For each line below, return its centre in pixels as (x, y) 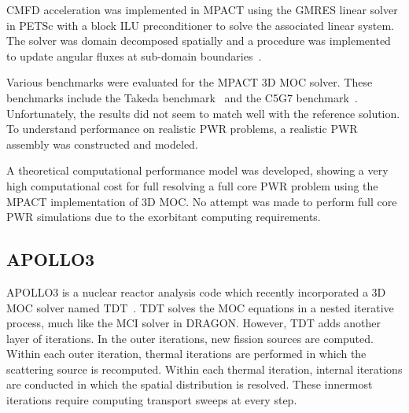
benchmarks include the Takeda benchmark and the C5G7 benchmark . (182, 97)
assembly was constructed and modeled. (102, 144)
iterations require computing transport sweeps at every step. (152, 400)
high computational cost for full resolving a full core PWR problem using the (192, 185)
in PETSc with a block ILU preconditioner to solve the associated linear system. (201, 25)
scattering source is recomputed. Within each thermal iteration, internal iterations (204, 369)
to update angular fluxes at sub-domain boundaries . (134, 55)
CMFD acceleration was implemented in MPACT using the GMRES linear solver (202, 9)
